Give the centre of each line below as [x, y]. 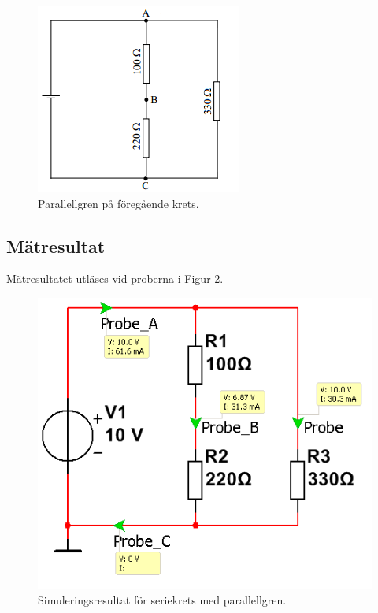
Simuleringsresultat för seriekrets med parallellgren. [162, 600]
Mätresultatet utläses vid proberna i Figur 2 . [115, 279]
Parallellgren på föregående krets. [119, 203]
